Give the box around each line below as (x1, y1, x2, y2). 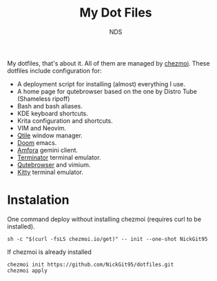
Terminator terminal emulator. (17, 153, 101, 162)
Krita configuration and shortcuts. (17, 116, 114, 125)
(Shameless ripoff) (17, 95, 70, 103)
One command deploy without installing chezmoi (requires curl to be (7, 215, 202, 223)
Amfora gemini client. (17, 146, 78, 154)
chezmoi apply (7, 267, 48, 274)
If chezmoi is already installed (7, 247, 92, 256)
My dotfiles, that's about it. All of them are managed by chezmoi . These (7, 59, 210, 67)
